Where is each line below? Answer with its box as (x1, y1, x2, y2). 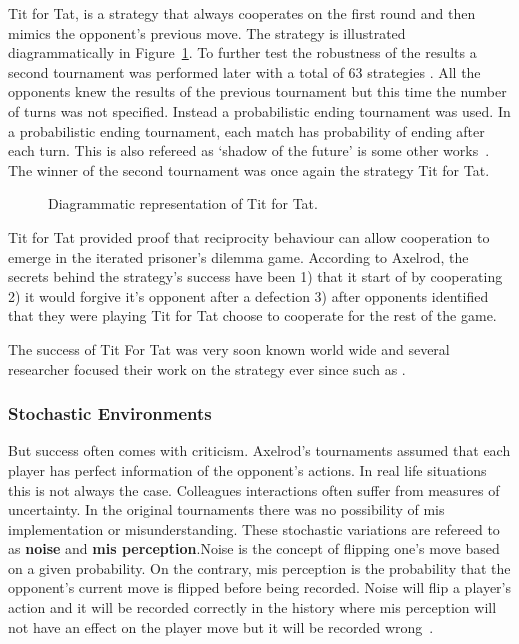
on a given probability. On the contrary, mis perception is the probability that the (8, 557, 511, 578)
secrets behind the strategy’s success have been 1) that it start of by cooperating (8, 266, 503, 287)
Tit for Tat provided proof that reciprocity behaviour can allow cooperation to (8, 226, 490, 247)
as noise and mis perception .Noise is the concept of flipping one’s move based (8, 538, 500, 559)
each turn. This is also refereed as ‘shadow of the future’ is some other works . (8, 140, 490, 161)
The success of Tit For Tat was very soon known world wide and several (8, 338, 450, 359)
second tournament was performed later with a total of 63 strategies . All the (8, 61, 481, 82)
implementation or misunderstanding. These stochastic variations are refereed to (8, 518, 500, 539)
